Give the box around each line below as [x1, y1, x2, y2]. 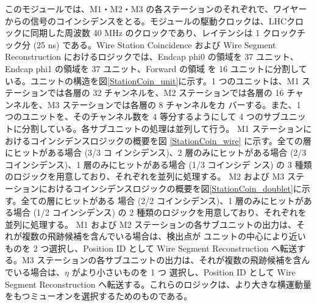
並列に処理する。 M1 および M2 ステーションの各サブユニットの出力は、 [5, 217, 297, 230]
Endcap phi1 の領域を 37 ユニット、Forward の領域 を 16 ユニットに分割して [5, 62, 307, 75]
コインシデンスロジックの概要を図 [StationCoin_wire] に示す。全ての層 [30, 134, 312, 147]
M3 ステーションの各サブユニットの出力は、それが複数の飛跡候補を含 [21, 253, 302, 266]
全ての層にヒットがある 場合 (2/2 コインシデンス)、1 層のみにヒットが [21, 194, 304, 206]
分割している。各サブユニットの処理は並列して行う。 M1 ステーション [21, 122, 304, 134]
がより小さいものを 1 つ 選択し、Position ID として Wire [71, 266, 296, 279]
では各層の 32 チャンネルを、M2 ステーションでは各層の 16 [47, 86, 284, 99]
